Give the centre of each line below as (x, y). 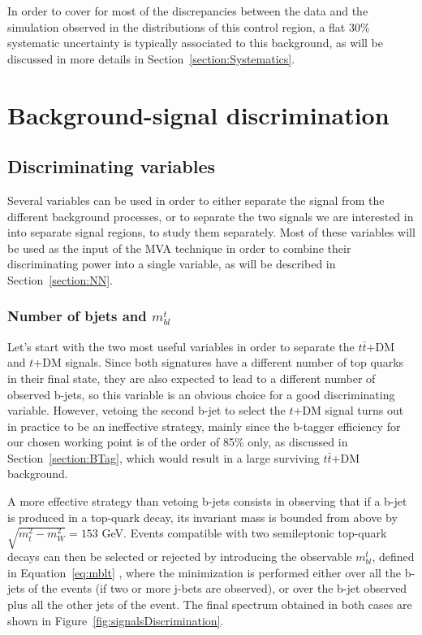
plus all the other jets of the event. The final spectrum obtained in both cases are (210, 604)
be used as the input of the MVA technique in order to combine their (179, 248)
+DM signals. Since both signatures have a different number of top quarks (219, 362)
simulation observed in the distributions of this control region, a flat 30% (189, 26)
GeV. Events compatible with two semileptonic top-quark (244, 533)
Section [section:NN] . (60, 279)
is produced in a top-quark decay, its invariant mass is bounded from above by (202, 517)
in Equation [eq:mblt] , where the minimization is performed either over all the (205, 572)
